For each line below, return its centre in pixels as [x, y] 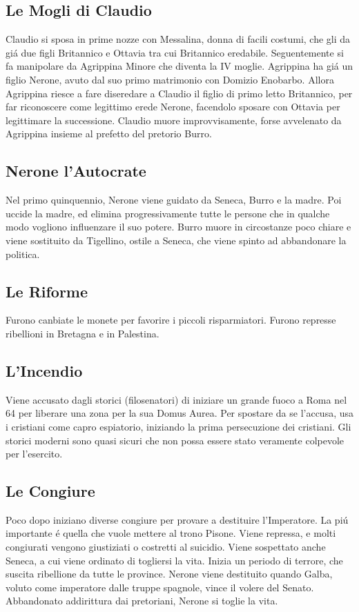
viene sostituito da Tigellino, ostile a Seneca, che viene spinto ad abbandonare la [176, 240]
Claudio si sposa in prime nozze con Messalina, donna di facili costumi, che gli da [178, 39]
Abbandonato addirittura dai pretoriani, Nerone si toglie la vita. [142, 601]
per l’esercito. [34, 454]
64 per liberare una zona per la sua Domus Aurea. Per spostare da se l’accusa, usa [179, 413]
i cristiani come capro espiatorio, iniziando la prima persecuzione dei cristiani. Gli [178, 426]
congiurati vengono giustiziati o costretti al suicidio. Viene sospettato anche [166, 547]
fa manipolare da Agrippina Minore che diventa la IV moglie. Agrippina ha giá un [179, 66]
